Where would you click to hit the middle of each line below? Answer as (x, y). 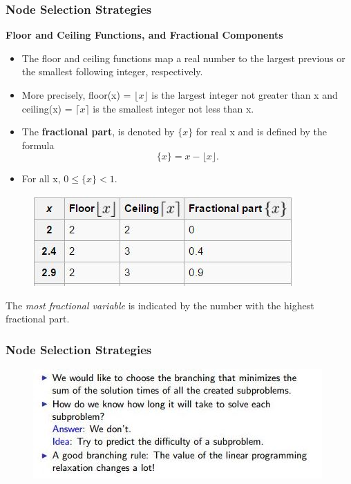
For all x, (41, 178)
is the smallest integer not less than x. (173, 108)
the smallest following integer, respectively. (112, 71)
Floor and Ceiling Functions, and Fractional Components (144, 35)
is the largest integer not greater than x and (245, 95)
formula (38, 145)
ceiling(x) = (47, 108)
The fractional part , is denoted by (98, 132)
